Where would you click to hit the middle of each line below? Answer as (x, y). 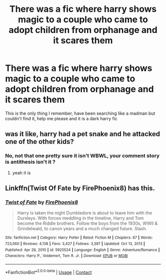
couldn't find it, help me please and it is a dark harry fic (61, 118)
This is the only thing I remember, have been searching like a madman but (80, 113)
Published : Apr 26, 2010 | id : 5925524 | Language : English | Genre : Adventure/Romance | (83, 250)
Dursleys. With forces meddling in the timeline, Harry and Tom (81, 218)
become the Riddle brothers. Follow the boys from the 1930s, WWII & (87, 223)
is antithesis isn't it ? (30, 162)
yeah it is (21, 173)
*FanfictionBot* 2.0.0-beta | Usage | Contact (49, 272)
